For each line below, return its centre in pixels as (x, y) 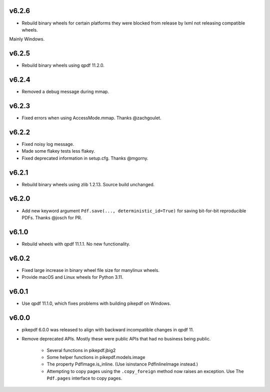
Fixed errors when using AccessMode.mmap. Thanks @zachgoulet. (91, 118)
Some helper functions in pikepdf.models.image (96, 357)
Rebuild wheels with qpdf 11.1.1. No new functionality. (76, 244)
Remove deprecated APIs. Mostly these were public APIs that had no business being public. (116, 339)
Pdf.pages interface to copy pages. (84, 378)
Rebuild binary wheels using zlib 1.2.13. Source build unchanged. (88, 184)
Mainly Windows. (27, 39)
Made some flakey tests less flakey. (58, 151)
